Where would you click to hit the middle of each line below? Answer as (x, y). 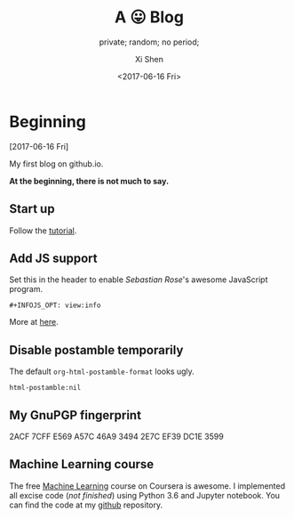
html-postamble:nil (45, 388)
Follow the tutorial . (43, 231)
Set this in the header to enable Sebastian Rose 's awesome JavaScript (139, 280)
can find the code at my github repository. (86, 505)
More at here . (34, 322)
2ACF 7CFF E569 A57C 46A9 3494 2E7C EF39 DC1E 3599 (116, 436)
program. (26, 289)
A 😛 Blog (149, 17)
